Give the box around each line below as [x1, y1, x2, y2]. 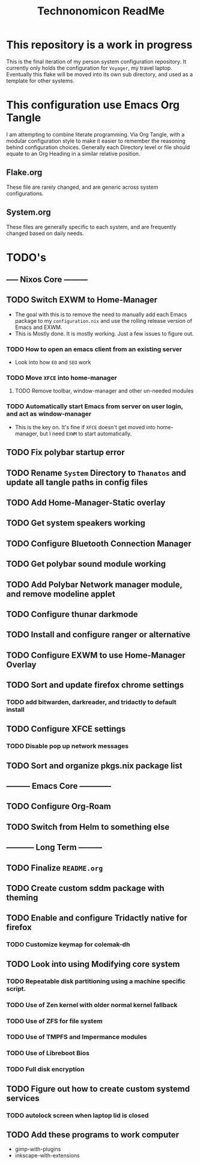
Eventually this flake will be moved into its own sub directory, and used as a [6, 70, 193, 78]
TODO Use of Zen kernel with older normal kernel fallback [6, 1000, 178, 1009]
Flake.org [6, 167, 43, 178]
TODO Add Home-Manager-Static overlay [6, 497, 166, 507]
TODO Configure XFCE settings [6, 724, 126, 734]
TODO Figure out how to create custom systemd [6, 1083, 190, 1094]
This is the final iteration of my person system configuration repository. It [6, 58, 187, 65]
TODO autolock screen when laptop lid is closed [6, 1111, 149, 1120]
